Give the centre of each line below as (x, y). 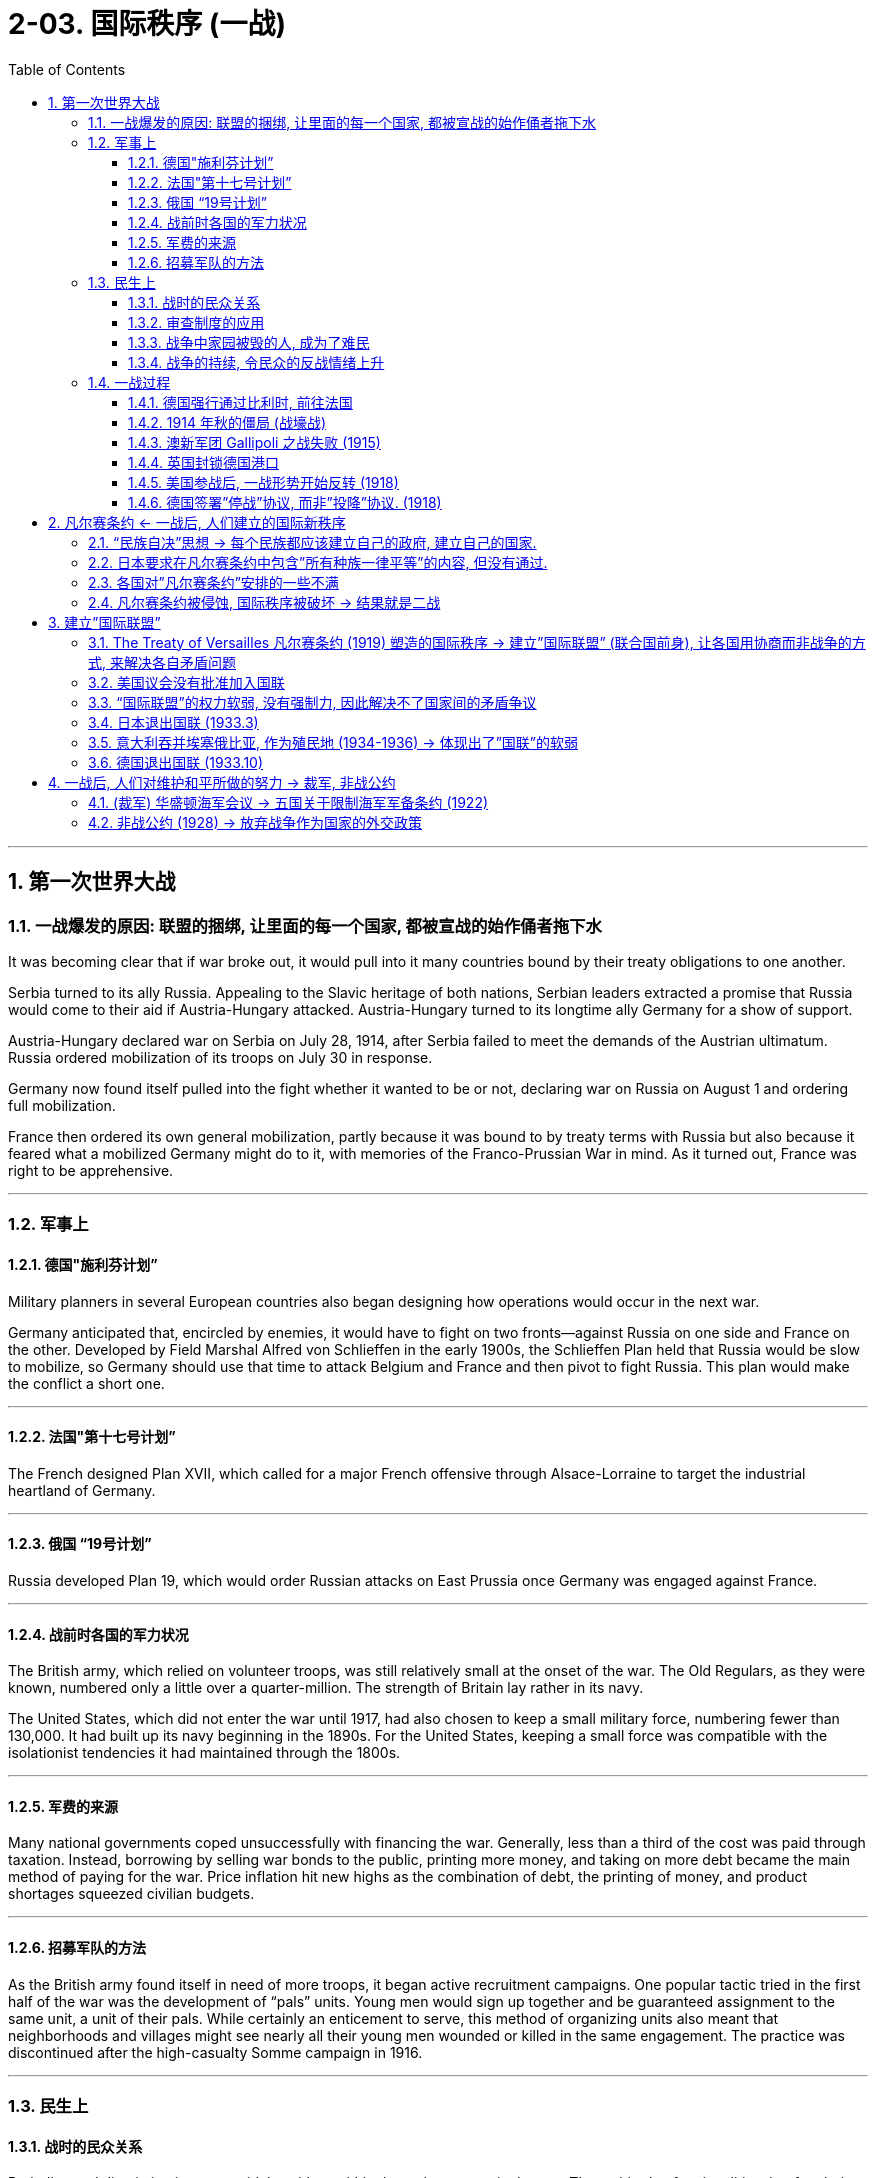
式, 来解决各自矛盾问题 (162, 662)
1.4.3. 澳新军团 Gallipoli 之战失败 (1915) (254, 442)
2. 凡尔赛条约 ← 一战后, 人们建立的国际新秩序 (197, 522)
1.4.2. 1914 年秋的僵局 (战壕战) (227, 422)
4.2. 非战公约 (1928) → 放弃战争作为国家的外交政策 (255, 822)
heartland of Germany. (82, 1490)
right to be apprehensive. (91, 1170)
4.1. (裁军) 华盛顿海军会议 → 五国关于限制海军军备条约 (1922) (288, 802)
